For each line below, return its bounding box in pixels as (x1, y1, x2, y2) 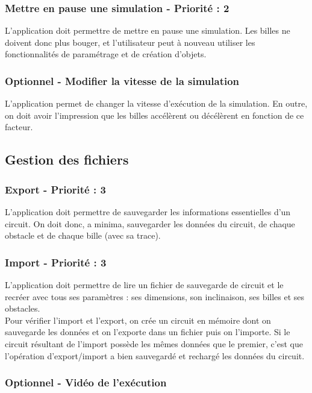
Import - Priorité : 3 (5, 254, 107, 269)
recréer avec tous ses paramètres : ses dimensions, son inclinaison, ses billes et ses (5, 290, 305, 303)
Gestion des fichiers (5, 150, 129, 169)
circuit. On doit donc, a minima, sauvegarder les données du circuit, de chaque (5, 217, 295, 230)
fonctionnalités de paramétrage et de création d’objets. (5, 48, 207, 60)
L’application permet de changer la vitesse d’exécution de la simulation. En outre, (5, 97, 308, 110)
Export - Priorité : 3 (5, 181, 106, 196)
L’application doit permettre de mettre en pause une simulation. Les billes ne (5, 24, 290, 37)
